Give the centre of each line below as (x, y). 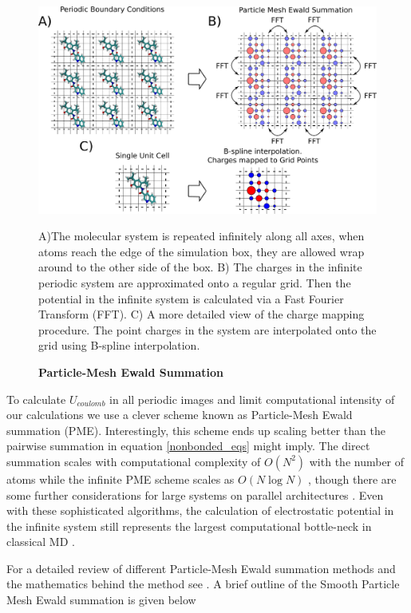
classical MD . (41, 542)
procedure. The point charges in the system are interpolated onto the (207, 329)
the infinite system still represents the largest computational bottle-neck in (189, 526)
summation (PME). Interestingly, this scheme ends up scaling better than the (196, 430)
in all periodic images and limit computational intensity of (252, 399)
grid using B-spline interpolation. (119, 345)
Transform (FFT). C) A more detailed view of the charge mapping (202, 314)
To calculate (36, 399)
